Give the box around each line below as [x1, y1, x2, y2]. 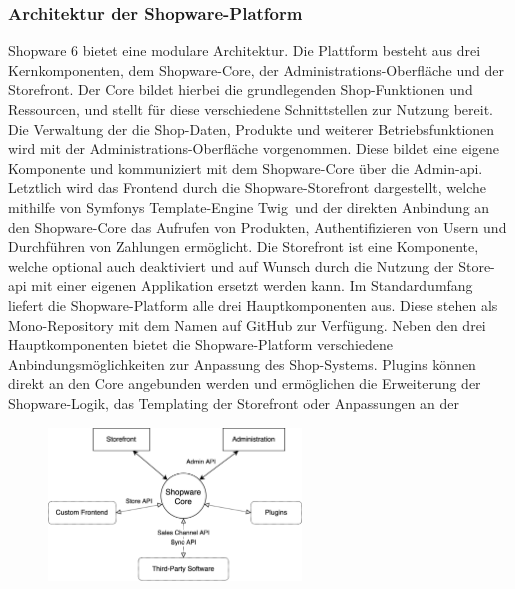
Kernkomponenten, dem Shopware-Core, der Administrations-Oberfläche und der [8, 59, 504, 80]
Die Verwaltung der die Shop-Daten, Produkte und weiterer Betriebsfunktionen [8, 118, 495, 139]
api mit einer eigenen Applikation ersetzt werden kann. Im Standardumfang [8, 275, 473, 296]
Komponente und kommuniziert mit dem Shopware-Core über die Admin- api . [8, 157, 483, 178]
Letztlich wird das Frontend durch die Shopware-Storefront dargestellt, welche [8, 177, 487, 198]
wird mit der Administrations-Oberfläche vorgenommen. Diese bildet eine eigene [8, 138, 499, 159]
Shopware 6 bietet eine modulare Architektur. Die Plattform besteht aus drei [8, 40, 481, 61]
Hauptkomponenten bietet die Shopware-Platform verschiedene [8, 334, 394, 355]
